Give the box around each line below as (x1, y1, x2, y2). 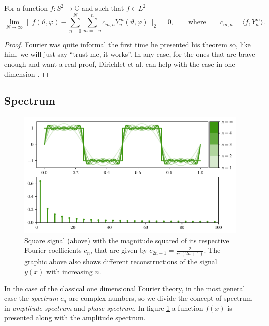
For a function (4, 3, 48, 13)
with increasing (46, 266, 93, 277)
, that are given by (90, 245, 147, 255)
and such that (81, 3, 124, 13)
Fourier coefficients (24, 245, 82, 255)
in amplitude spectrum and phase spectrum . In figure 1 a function (4, 302, 203, 313)
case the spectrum (4, 293, 58, 303)
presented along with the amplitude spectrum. (4, 312, 146, 323)
